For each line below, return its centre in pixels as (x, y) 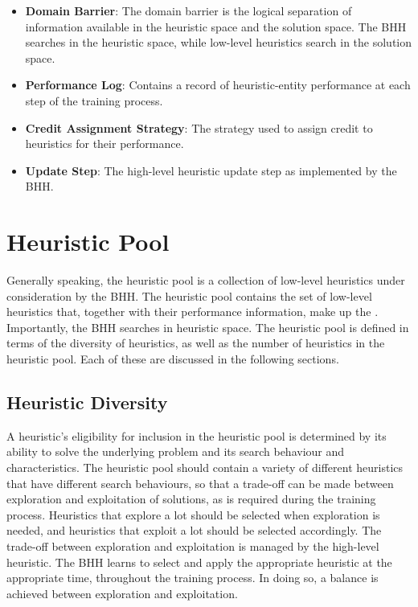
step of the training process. (94, 100)
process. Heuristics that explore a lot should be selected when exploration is (193, 514)
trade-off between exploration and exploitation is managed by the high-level (193, 545)
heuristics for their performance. (104, 144)
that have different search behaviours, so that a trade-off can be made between (200, 483)
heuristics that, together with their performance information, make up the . (193, 312)
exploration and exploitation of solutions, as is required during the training (191, 499)
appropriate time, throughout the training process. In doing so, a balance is (193, 578)
